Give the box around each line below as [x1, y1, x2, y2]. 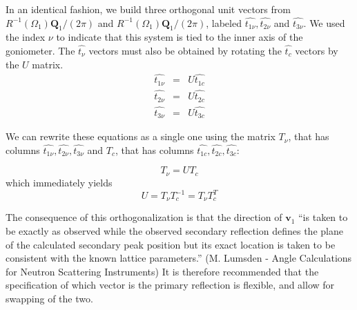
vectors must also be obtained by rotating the [88, 43, 282, 57]
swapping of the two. [6, 291, 93, 306]
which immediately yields [6, 175, 113, 189]
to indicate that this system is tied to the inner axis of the [56, 30, 303, 44]
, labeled [206, 15, 242, 30]
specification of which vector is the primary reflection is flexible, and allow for [6, 278, 335, 292]
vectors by [295, 43, 338, 57]
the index [6, 30, 46, 44]
